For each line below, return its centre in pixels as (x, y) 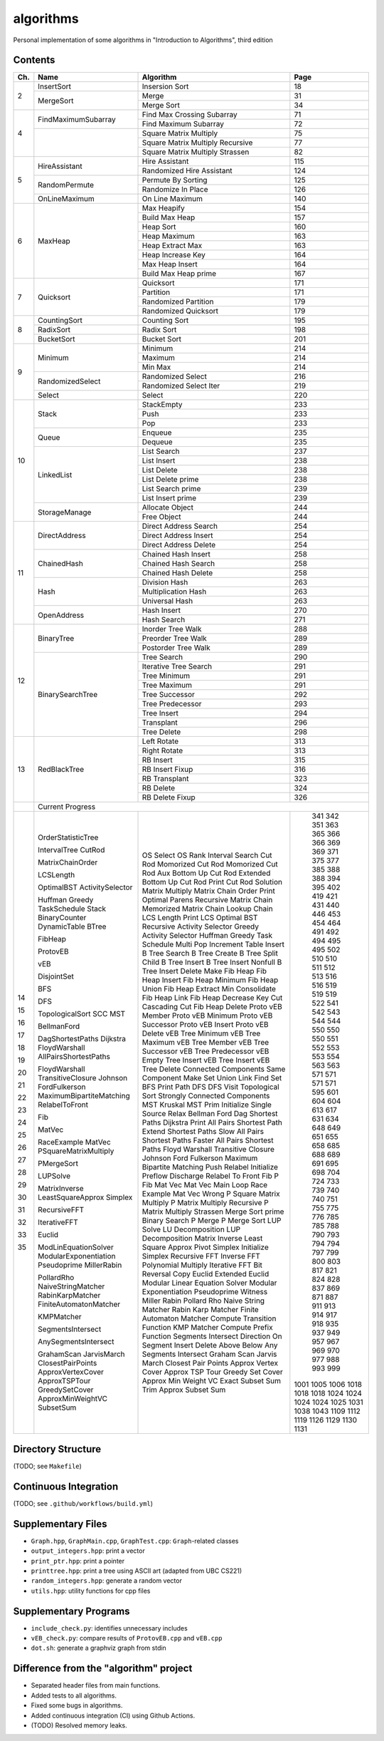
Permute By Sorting (175, 180)
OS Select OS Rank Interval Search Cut (207, 855)
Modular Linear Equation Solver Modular (209, 1283)
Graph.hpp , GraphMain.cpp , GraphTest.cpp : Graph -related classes (135, 1541)
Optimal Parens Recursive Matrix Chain (207, 900)
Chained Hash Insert (176, 554)
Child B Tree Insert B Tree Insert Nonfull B (212, 962)
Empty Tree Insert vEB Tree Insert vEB (206, 1060)
